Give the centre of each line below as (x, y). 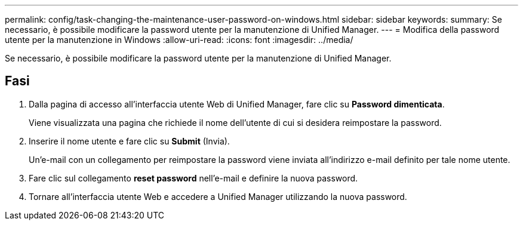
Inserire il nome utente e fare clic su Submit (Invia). (129, 141)
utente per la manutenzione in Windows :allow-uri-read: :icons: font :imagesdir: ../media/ (179, 40)
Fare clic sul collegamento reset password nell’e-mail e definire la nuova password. (193, 178)
